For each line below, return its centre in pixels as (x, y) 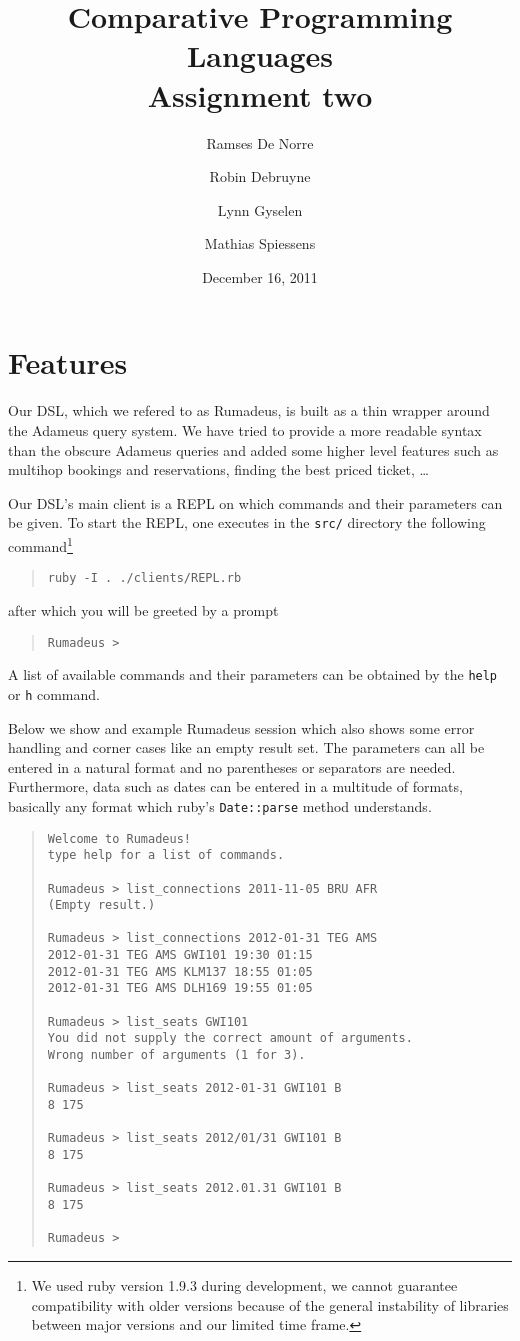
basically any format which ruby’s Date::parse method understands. (220, 805)
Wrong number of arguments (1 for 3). (176, 1055)
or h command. (54, 693)
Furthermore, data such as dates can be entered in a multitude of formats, (235, 786)
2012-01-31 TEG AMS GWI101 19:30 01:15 (180, 955)
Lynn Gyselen (260, 209)
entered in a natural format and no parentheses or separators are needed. (232, 766)
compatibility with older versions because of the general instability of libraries (270, 1304)
